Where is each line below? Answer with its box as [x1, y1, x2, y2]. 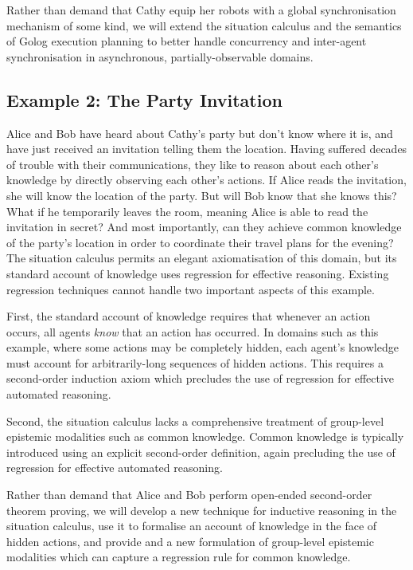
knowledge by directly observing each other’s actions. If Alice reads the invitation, [6, 171, 407, 188]
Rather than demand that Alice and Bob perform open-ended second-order [6, 486, 372, 503]
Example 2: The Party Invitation [6, 87, 282, 112]
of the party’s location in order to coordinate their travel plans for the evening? [6, 234, 394, 250]
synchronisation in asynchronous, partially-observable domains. [6, 48, 314, 65]
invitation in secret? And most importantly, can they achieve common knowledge [6, 218, 402, 235]
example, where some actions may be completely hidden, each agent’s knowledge [6, 339, 399, 356]
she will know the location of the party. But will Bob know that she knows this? [6, 187, 397, 203]
